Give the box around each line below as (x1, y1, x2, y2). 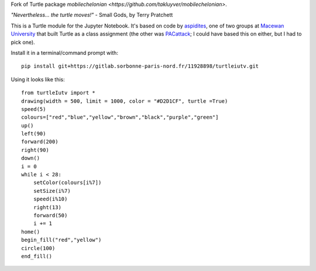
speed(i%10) (33, 196, 68, 203)
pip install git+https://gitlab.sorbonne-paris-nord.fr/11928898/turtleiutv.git (21, 63, 259, 70)
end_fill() (21, 253, 53, 259)
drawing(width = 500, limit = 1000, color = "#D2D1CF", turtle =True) (21, 98, 228, 105)
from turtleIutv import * (21, 89, 96, 96)
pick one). (11, 39, 35, 46)
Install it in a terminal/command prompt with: (11, 49, 118, 56)
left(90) (21, 130, 46, 137)
